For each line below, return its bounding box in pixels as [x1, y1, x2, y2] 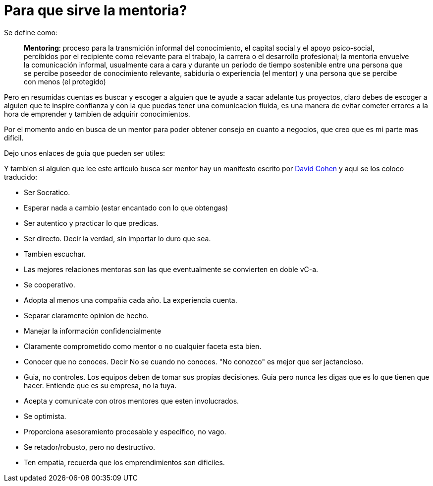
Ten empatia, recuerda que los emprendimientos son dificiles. [24, 458, 225, 467]
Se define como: [4, 28, 57, 37]
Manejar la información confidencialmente [24, 326, 162, 335]
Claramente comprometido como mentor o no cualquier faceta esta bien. [24, 342, 262, 350]
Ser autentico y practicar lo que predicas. [24, 218, 159, 227]
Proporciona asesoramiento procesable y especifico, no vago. [24, 427, 226, 436]
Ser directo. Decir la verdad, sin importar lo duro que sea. [24, 234, 211, 243]
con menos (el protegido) [24, 77, 106, 86]
